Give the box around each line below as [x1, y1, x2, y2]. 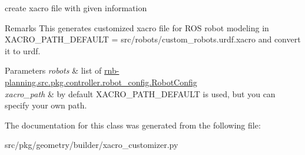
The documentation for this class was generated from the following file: [5, 118, 261, 131]
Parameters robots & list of [5, 64, 102, 77]
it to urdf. [5, 44, 41, 57]
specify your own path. [5, 99, 87, 111]
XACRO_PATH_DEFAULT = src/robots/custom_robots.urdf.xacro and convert [5, 33, 301, 45]
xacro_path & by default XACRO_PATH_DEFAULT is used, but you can [5, 87, 276, 100]
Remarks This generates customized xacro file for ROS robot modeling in [5, 21, 269, 34]
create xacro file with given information [5, 2, 147, 14]
